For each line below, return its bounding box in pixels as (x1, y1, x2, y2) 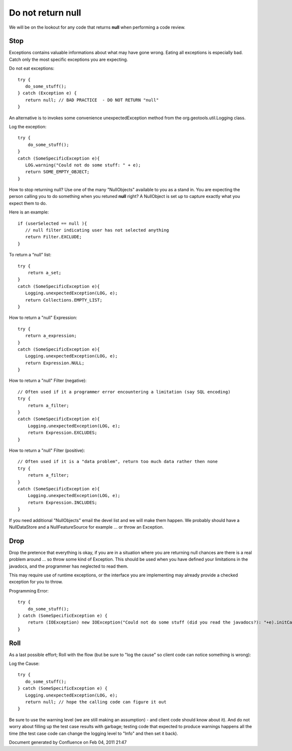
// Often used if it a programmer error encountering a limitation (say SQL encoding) (18, 389, 231, 394)
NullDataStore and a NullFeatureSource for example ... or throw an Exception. (9, 524, 164, 530)
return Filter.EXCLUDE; (25, 234, 82, 240)
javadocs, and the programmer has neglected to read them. (9, 563, 128, 569)
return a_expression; (25, 333, 77, 339)
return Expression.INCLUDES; (27, 500, 97, 505)
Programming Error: (9, 588, 49, 593)
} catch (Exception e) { (18, 90, 77, 96)
